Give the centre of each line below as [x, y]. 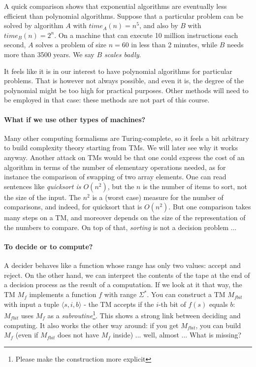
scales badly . [123, 54]
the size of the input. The [43, 197]
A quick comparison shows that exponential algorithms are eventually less [115, 6]
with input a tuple [32, 304]
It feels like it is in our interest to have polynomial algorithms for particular [118, 71]
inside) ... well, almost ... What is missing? [177, 335]
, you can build [218, 325]
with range [120, 294]
